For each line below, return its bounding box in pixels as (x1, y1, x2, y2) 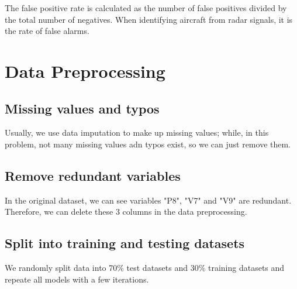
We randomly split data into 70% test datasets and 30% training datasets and (5, 262, 285, 274)
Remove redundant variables (5, 166, 181, 184)
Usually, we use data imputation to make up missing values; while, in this (5, 126, 269, 139)
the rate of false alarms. (5, 25, 89, 37)
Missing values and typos (5, 99, 160, 117)
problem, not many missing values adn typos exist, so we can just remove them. (5, 137, 291, 150)
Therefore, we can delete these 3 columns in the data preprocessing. (5, 205, 247, 218)
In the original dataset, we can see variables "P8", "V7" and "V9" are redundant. (5, 194, 292, 206)
